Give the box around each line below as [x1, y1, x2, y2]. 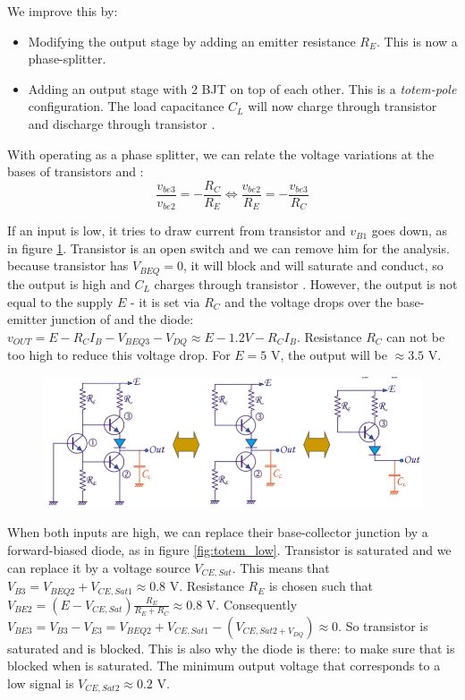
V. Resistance [169, 576, 244, 595]
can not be [386, 327, 445, 346]
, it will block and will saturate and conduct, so [183, 256, 444, 275]
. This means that [232, 558, 330, 576]
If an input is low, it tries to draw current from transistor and [7, 221, 346, 240]
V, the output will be [271, 346, 387, 364]
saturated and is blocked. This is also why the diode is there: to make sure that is [7, 638, 455, 657]
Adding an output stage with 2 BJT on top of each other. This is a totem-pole [28, 79, 457, 98]
